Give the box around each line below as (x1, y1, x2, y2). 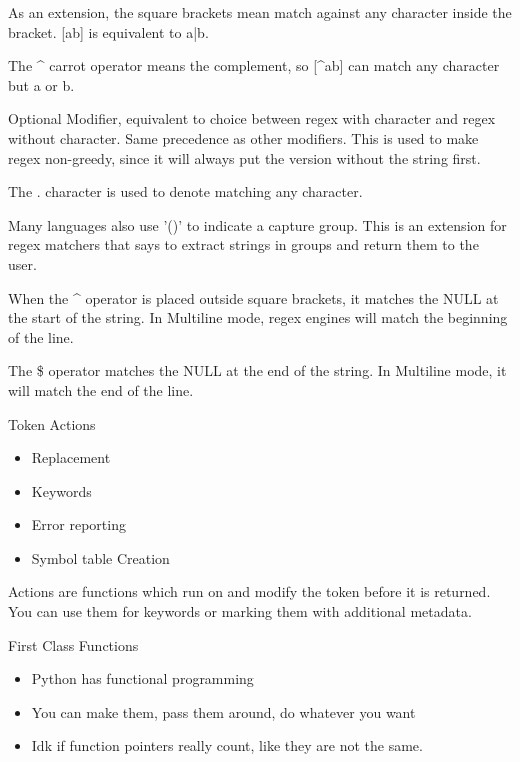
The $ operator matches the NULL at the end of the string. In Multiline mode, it (8, 360, 507, 381)
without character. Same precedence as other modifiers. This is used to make (8, 127, 479, 148)
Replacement (31, 447, 111, 468)
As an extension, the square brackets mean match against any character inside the (8, 2, 512, 22)
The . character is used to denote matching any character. (8, 181, 363, 202)
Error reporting (31, 514, 126, 535)
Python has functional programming (31, 668, 254, 689)
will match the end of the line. (8, 379, 194, 400)
